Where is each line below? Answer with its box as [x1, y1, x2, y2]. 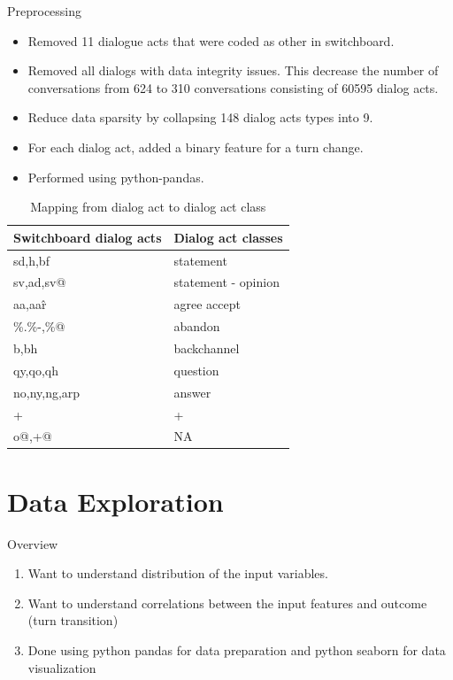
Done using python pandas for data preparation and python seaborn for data [27, 640, 446, 659]
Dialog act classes [173, 228, 283, 246]
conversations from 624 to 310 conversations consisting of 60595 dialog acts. [27, 78, 439, 97]
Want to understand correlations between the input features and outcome [27, 593, 427, 612]
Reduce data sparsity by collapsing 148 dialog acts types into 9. [27, 108, 373, 127]
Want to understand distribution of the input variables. [27, 564, 328, 583]
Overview [7, 534, 58, 552]
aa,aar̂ [13, 295, 47, 313]
